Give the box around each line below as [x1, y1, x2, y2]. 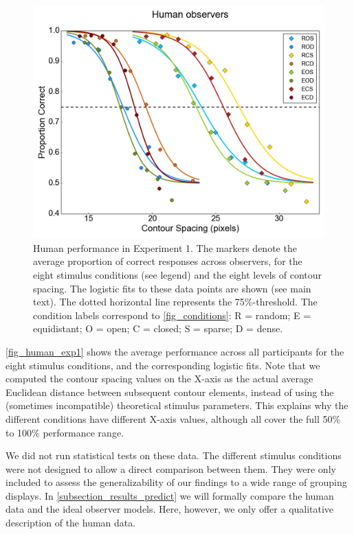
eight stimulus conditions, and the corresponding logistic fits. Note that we [5, 358, 320, 372]
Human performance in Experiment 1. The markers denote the [33, 240, 297, 255]
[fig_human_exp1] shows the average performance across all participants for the [5, 344, 344, 358]
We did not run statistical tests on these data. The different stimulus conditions [5, 448, 342, 463]
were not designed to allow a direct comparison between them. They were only [5, 461, 336, 476]
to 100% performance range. [5, 425, 124, 439]
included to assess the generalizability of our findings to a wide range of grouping [5, 475, 347, 489]
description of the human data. [5, 515, 136, 530]
